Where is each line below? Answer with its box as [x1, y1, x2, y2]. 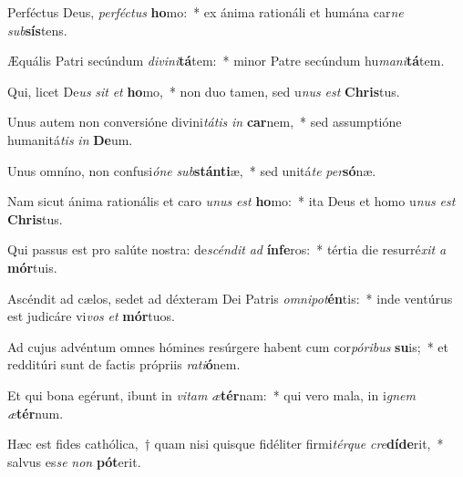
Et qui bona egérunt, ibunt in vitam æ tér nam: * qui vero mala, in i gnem [7, 385, 417, 404]
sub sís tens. [7, 20, 67, 39]
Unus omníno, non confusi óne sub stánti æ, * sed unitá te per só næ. [7, 161, 376, 180]
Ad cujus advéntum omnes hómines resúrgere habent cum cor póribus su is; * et [7, 337, 448, 356]
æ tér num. [7, 403, 64, 422]
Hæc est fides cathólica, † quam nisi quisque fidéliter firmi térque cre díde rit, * [7, 434, 444, 453]
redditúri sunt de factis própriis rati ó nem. [7, 355, 241, 374]
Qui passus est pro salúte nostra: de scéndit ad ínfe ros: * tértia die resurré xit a [7, 240, 447, 259]
